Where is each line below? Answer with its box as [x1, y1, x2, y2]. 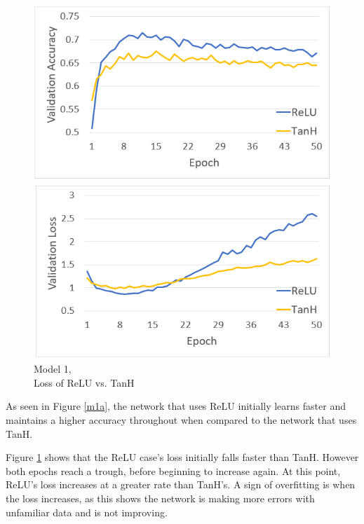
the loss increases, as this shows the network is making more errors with [6, 491, 315, 506]
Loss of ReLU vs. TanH [34, 375, 135, 389]
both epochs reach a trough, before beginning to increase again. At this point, [6, 463, 341, 478]
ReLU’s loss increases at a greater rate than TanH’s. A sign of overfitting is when [6, 477, 356, 492]
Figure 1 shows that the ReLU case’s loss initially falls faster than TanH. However [6, 450, 359, 464]
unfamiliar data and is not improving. [6, 504, 168, 519]
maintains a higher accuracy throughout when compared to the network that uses [6, 413, 357, 427]
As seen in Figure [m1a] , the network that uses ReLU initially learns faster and [6, 399, 346, 413]
